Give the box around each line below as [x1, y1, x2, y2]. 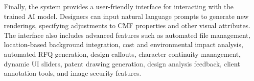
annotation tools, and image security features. [4, 68, 141, 78]
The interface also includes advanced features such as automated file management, [4, 30, 251, 40]
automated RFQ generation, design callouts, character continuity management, [4, 49, 241, 59]
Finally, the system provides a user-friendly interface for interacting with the [4, 1, 233, 11]
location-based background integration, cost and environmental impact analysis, [4, 39, 243, 49]
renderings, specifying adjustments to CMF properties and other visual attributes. [4, 20, 251, 31]
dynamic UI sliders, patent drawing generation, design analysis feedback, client [4, 58, 240, 68]
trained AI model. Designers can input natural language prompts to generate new [4, 11, 249, 21]
